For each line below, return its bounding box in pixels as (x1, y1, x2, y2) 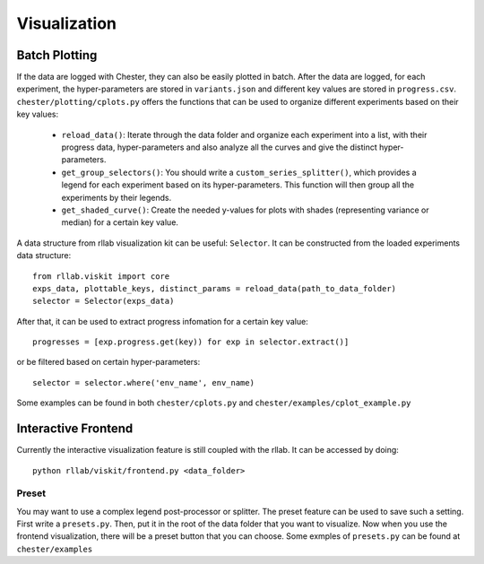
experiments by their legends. (61, 192, 172, 203)
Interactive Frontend (16, 421, 134, 437)
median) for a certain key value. (61, 217, 179, 228)
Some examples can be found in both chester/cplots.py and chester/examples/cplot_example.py (16, 397, 411, 408)
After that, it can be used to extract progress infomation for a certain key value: (16, 316, 308, 326)
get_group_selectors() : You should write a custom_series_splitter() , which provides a (61, 167, 417, 178)
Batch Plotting (16, 48, 98, 63)
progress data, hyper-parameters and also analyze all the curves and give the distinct (61, 142, 377, 152)
